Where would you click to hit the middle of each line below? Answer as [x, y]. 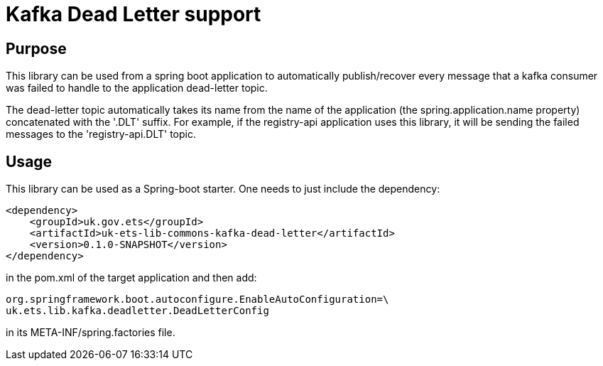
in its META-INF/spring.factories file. [91, 333]
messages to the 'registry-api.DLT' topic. [101, 134]
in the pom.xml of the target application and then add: [131, 278]
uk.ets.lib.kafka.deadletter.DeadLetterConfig [137, 311]
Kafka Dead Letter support [134, 14]
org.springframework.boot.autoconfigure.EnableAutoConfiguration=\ [197, 300]
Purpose [36, 48]
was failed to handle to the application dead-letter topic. [137, 88]
